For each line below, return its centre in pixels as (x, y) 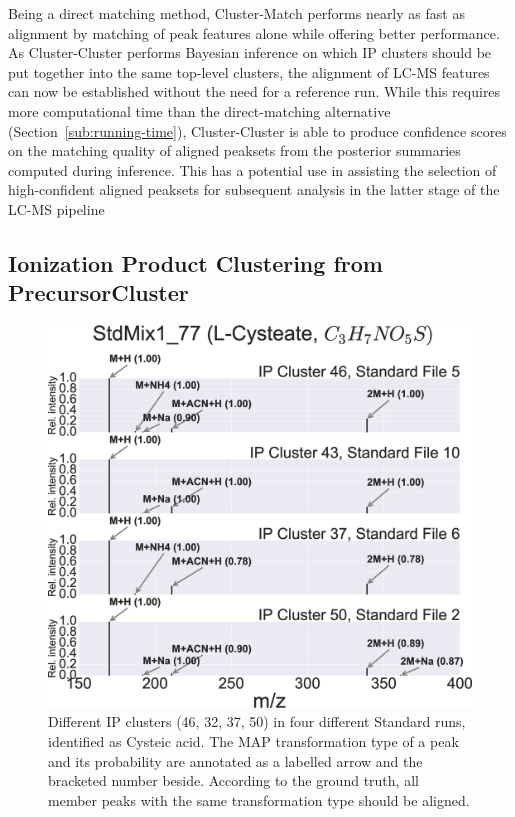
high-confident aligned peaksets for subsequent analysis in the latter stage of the (254, 189)
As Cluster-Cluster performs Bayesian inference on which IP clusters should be (250, 52)
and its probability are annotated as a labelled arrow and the (235, 760)
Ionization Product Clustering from (195, 262)
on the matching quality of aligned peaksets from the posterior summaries (234, 150)
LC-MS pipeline (56, 208)
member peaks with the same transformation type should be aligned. (259, 799)
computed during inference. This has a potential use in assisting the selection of (252, 169)
